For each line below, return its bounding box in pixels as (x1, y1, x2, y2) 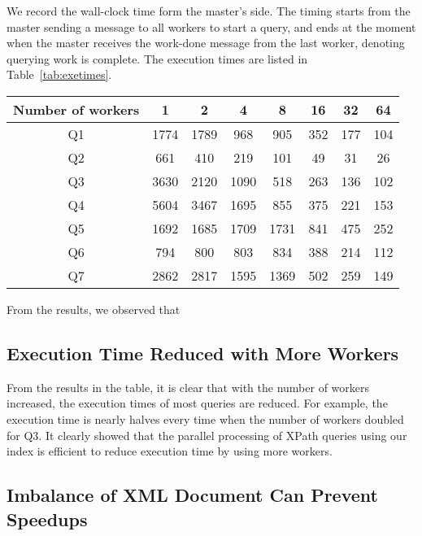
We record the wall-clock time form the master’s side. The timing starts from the (7, 2, 411, 19)
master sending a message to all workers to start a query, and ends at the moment (7, 18, 416, 35)
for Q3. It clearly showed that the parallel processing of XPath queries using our (7, 426, 407, 443)
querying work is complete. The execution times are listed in (7, 50, 308, 67)
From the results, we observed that (7, 300, 181, 317)
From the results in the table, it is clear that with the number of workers (7, 378, 369, 395)
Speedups (7, 506, 88, 531)
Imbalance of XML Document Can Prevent (7, 482, 378, 508)
